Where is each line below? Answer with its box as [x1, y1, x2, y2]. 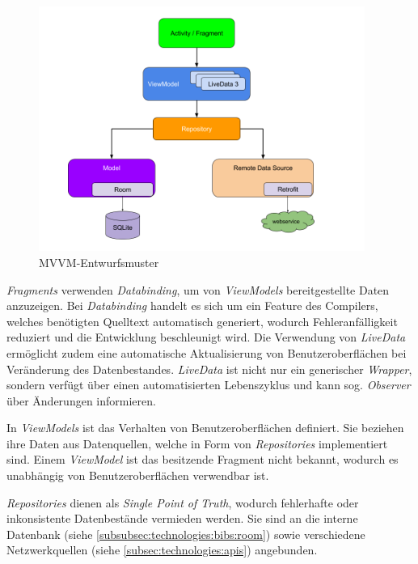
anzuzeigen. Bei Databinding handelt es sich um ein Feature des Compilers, [6, 297, 378, 314]
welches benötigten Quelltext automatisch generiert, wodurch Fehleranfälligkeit [6, 312, 398, 329]
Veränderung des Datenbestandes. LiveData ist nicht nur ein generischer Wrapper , [6, 360, 412, 377]
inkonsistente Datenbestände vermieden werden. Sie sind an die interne [6, 510, 358, 527]
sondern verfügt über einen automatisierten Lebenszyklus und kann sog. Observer [6, 376, 411, 393]
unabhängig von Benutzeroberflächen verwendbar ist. [6, 467, 269, 484]
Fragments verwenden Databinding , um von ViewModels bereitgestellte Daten [6, 281, 390, 298]
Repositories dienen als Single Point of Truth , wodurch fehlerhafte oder [6, 494, 359, 511]
